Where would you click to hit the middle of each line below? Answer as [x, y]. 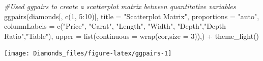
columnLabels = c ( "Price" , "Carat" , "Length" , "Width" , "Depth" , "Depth [115, 26]
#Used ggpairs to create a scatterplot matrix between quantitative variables [120, 6]
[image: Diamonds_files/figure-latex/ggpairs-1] [88, 54]
